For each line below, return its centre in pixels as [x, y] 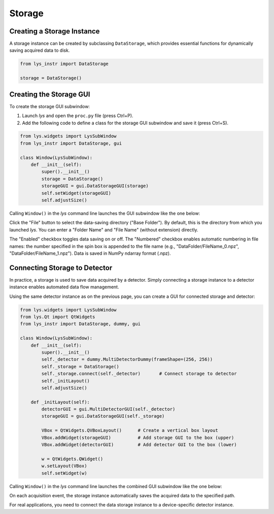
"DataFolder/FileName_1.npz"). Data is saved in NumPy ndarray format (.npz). [90, 253]
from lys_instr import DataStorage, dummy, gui [80, 324]
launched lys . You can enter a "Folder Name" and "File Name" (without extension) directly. [104, 230]
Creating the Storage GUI [50, 94]
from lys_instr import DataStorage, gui [71, 143]
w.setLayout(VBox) [64, 466]
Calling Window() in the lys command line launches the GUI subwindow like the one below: [105, 213]
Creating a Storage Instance [55, 31]
